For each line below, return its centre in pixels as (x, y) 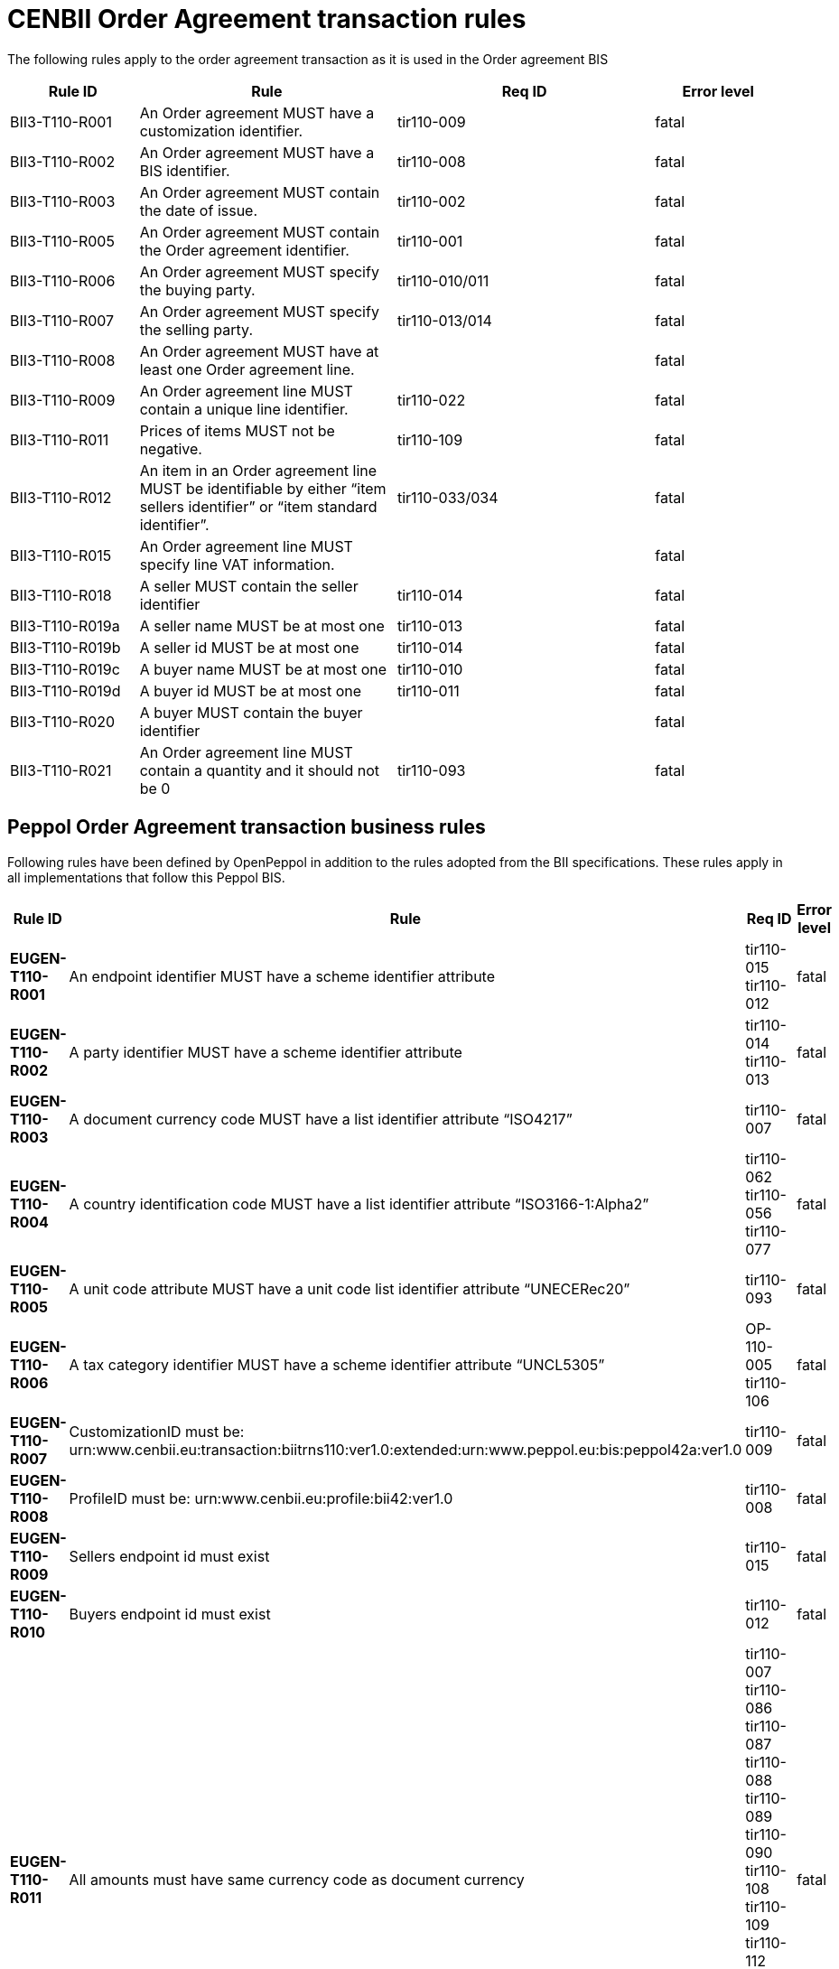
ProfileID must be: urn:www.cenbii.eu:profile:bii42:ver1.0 (261, 1498)
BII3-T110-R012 (61, 497)
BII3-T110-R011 (60, 439)
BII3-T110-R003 (63, 201)
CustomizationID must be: (157, 1431)
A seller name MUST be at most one (262, 625)
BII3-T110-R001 (61, 121)
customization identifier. (221, 131)
